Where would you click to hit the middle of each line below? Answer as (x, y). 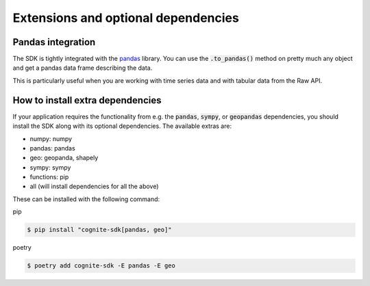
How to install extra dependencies (87, 100)
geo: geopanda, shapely (64, 158)
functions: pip (49, 177)
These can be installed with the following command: (86, 199)
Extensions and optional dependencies (126, 18)
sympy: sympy (50, 167)
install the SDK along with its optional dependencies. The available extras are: (122, 126)
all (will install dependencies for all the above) (94, 186)
